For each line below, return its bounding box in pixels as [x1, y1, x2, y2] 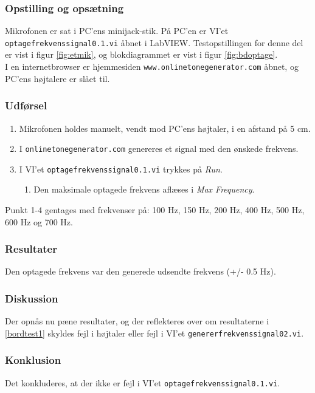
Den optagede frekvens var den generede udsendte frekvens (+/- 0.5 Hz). [5, 265, 276, 278]
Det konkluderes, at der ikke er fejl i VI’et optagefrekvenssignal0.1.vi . [5, 376, 280, 389]
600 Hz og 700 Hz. [5, 215, 73, 228]
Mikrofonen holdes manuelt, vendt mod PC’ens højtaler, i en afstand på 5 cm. [19, 121, 311, 134]
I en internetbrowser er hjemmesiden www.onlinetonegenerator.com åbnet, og [5, 60, 299, 73]
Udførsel [5, 98, 47, 113]
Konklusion [5, 352, 61, 367]
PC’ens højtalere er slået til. [5, 72, 110, 84]
